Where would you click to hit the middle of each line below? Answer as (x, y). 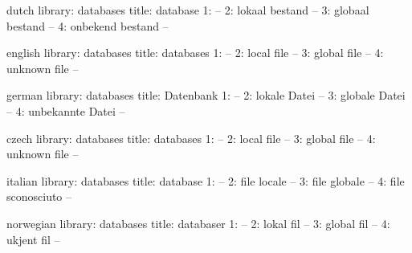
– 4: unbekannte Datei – (66, 110)
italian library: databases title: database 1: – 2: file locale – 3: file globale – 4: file (206, 180)
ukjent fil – (33, 239)
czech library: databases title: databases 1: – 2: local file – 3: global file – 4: (191, 138)
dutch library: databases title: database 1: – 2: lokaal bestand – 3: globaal (188, 10)
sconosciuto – (39, 196)
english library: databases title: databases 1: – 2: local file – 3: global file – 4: (195, 53)
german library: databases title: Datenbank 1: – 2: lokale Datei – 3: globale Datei (206, 95)
